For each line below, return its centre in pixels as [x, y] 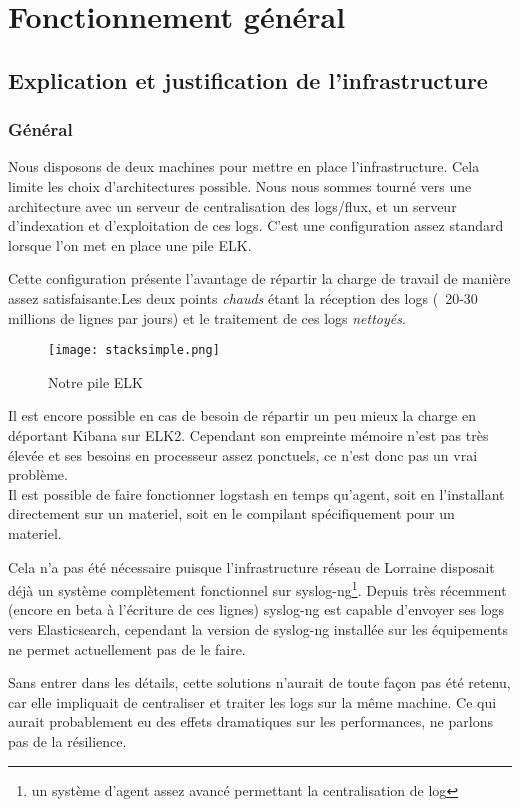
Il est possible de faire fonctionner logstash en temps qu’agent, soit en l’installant [256, 493]
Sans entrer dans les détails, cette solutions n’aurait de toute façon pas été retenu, [259, 682]
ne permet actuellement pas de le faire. [127, 648]
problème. [38, 474]
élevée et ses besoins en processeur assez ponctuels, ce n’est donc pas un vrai [243, 454]
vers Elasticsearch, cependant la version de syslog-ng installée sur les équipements [258, 628]
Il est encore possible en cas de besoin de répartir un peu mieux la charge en [242, 415]
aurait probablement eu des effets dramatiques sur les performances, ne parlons [250, 721]
